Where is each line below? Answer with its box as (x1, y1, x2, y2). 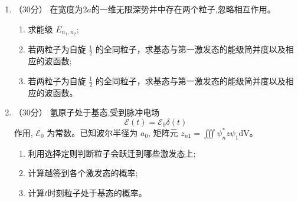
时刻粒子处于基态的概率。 (47, 186, 147, 198)
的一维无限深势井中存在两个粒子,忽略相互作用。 (91, 3, 276, 15)
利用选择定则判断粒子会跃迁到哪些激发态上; (28, 147, 196, 159)
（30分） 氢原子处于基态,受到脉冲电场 (14, 106, 160, 118)
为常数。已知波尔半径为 (47, 126, 138, 138)
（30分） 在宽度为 (14, 3, 83, 15)
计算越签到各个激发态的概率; (28, 167, 138, 179)
